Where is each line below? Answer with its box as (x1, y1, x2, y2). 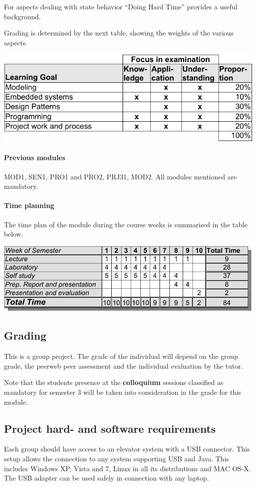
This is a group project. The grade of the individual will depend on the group (4, 351, 238, 361)
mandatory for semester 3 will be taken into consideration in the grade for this (4, 387, 241, 397)
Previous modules (4, 152, 65, 163)
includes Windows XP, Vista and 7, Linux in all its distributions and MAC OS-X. (4, 463, 251, 473)
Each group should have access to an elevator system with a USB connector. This (4, 444, 250, 454)
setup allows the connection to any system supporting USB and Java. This (4, 453, 229, 463)
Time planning (4, 200, 55, 210)
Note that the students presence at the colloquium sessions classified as (4, 377, 224, 387)
